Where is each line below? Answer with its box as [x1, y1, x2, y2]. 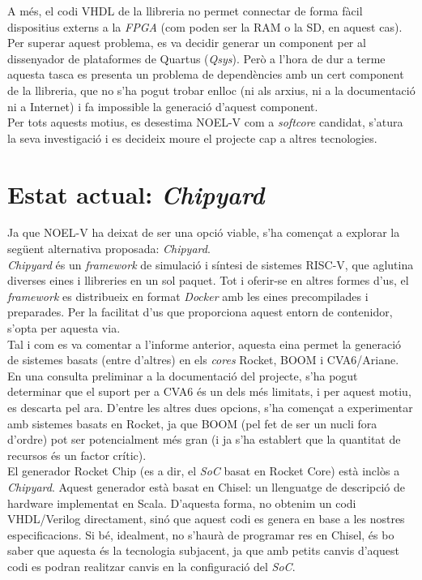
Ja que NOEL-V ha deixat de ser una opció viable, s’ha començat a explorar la [7, 224, 400, 241]
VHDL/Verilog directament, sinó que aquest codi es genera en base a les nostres [7, 510, 405, 527]
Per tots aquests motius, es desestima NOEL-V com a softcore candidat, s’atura [7, 114, 403, 131]
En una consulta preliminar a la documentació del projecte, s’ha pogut [7, 367, 358, 384]
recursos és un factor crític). [7, 446, 147, 463]
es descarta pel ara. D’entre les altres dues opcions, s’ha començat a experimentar [7, 399, 413, 415]
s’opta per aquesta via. [7, 320, 121, 337]
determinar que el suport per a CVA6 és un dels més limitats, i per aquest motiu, [7, 383, 411, 400]
